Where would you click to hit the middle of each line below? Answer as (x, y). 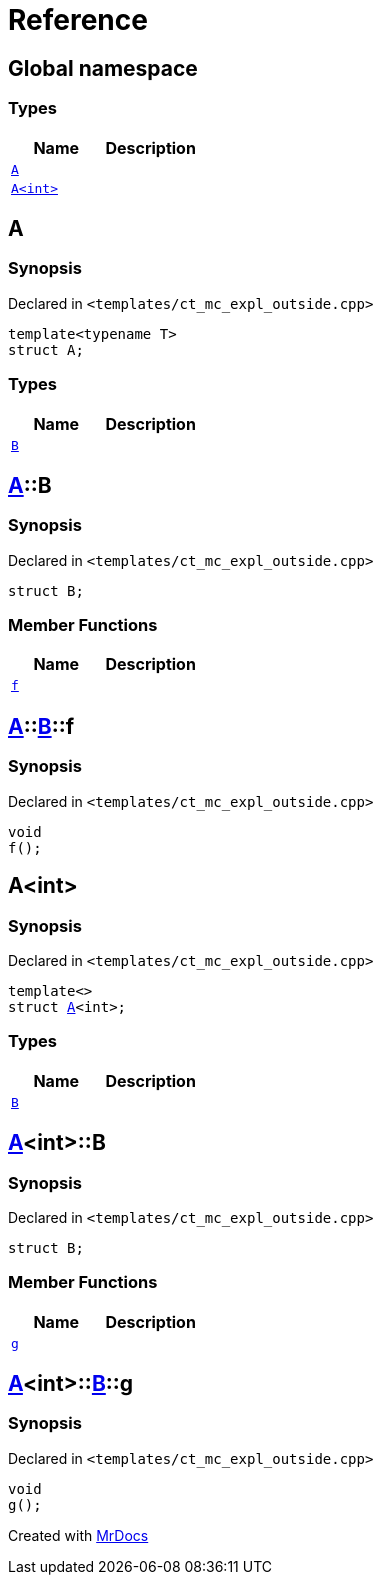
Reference (78, 20)
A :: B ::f (41, 726)
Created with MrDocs (78, 1535)
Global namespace (103, 68)
